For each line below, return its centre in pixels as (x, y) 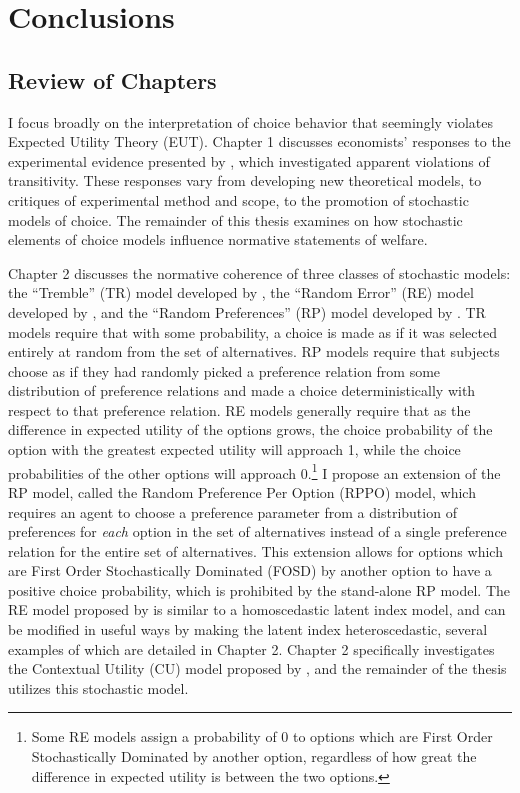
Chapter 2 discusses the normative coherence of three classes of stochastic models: (259, 272)
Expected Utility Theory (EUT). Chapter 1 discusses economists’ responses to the (259, 141)
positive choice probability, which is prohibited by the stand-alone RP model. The (259, 589)
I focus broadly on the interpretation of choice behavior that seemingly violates (250, 121)
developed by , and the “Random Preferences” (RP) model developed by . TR (247, 311)
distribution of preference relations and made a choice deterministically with (242, 390)
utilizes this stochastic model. (98, 687)
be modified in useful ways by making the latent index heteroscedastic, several (248, 629)
